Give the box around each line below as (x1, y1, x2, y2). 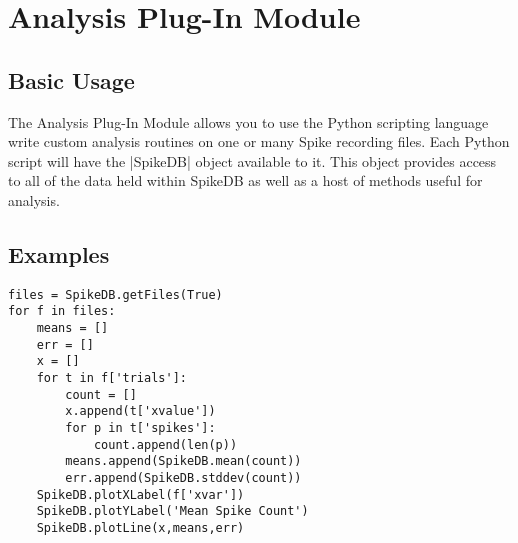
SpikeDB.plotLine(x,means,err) (36, 520, 245, 535)
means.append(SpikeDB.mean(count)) (65, 454, 302, 469)
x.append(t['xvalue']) (65, 404, 216, 419)
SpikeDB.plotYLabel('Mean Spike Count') (36, 504, 309, 519)
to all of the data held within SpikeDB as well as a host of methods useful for (8, 170, 483, 191)
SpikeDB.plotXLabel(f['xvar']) (36, 487, 245, 502)
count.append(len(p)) (93, 437, 238, 452)
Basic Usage (8, 64, 135, 95)
